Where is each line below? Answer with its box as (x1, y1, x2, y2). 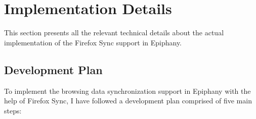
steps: (4, 105, 22, 115)
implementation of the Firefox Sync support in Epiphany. (4, 37, 182, 47)
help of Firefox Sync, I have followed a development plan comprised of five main (4, 95, 252, 106)
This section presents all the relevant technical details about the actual (4, 27, 224, 38)
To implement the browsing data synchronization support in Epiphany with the (4, 85, 251, 96)
